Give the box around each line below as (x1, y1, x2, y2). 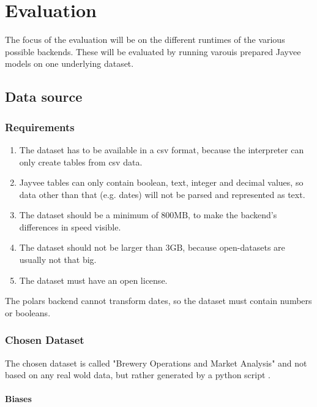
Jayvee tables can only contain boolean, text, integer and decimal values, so (19, 176, 304, 189)
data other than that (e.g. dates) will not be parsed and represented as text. (19, 188, 305, 200)
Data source (5, 87, 83, 106)
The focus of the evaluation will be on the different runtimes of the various (5, 33, 285, 46)
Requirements (5, 119, 75, 134)
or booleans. (5, 306, 51, 319)
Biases (5, 392, 32, 405)
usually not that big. (19, 253, 97, 266)
